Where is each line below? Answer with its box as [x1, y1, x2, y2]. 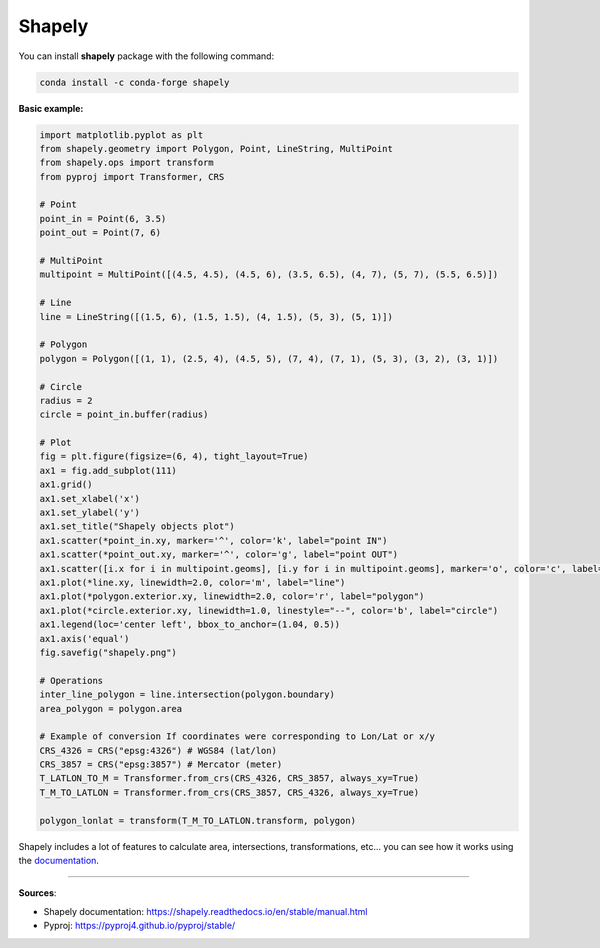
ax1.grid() [39, 479, 93, 490]
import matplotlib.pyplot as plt [39, 129, 204, 140]
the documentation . [18, 855, 100, 867]
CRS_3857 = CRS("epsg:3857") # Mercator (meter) [39, 759, 283, 770]
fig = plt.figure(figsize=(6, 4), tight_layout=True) [39, 451, 309, 462]
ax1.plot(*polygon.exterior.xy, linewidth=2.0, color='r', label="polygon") [39, 591, 425, 602]
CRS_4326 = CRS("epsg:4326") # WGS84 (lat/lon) [39, 745, 277, 756]
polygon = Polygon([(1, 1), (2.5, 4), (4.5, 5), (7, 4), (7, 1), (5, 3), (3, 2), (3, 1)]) [39, 353, 499, 364]
